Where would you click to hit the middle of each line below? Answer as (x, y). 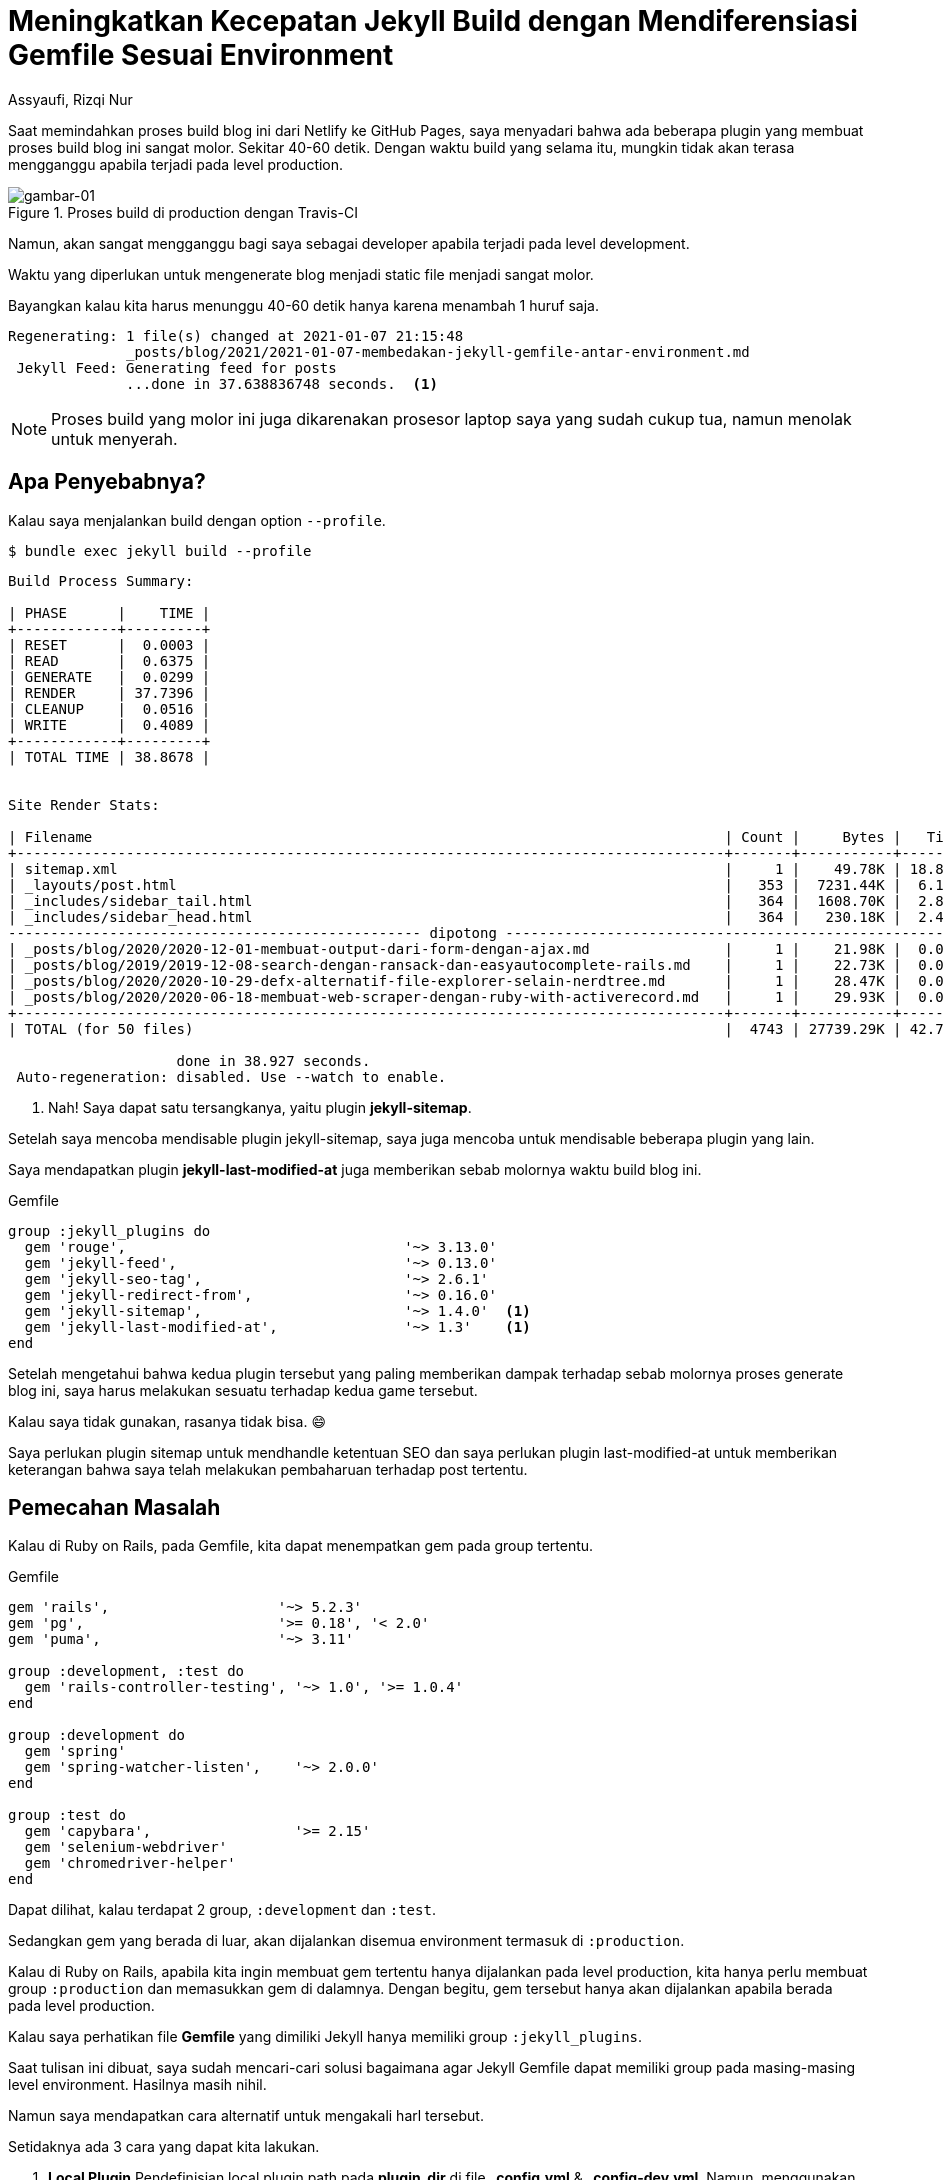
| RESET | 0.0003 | (109, 644)
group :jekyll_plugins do (109, 1230)
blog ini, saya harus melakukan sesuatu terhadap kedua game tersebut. (243, 1390)
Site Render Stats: (84, 804)
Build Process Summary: (101, 580)
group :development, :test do (126, 1671)
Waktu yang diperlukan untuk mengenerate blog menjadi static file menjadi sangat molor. (301, 274)
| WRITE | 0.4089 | (109, 724)
